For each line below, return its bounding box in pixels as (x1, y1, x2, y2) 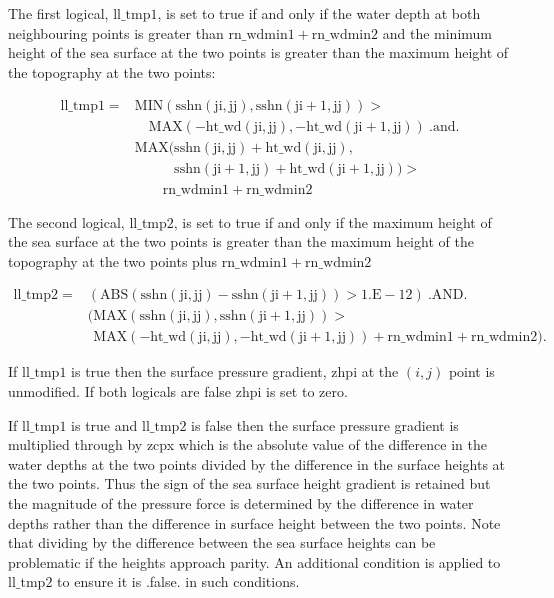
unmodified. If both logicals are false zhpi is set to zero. (8, 381, 348, 401)
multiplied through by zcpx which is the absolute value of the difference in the (8, 434, 487, 455)
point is (448, 361, 495, 382)
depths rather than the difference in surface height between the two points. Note (8, 512, 501, 533)
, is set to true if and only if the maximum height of (173, 211, 492, 232)
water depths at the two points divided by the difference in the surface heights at (8, 453, 506, 474)
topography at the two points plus (8, 250, 218, 271)
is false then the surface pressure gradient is (191, 414, 459, 435)
